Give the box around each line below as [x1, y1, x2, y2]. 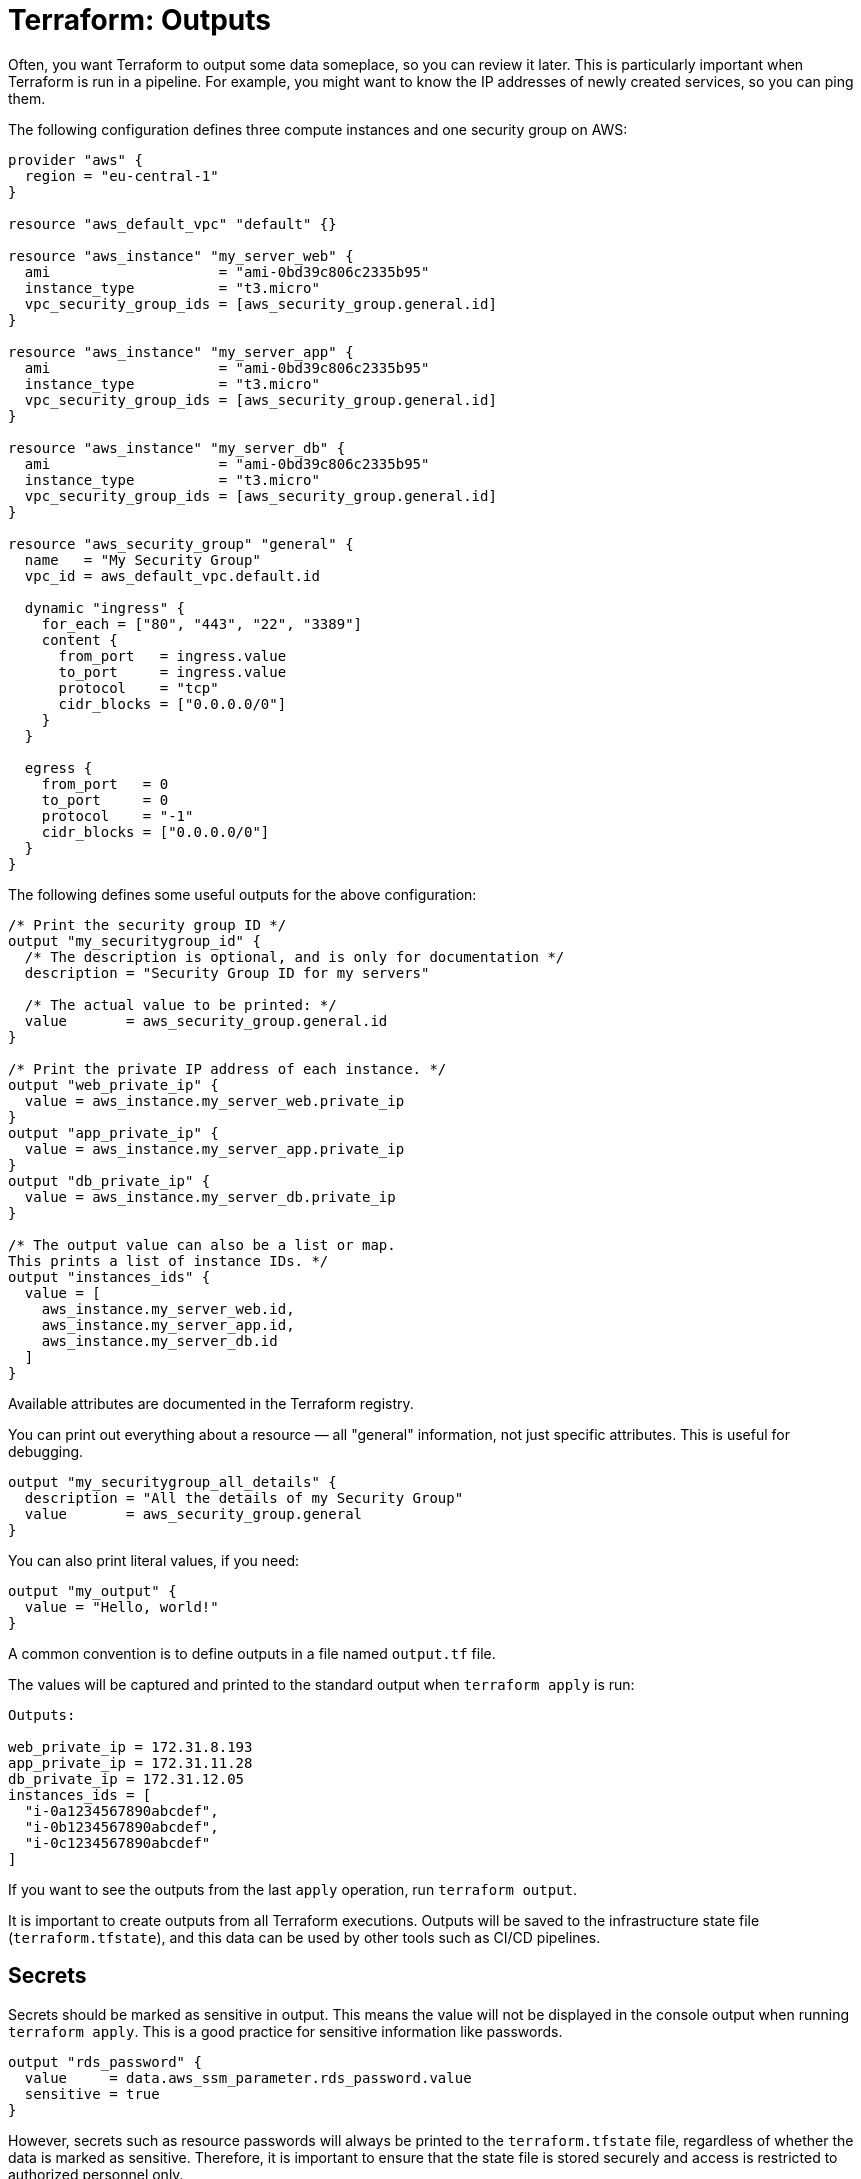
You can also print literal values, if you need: [8, 1551, 299, 1569]
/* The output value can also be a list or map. [8, 1236, 396, 1253]
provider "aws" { [8, 151, 143, 168]
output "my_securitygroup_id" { [8, 932, 261, 949]
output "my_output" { [8, 1582, 177, 1599]
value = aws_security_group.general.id [24, 1012, 388, 1029]
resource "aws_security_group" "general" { [8, 535, 354, 552]
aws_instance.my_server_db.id [41, 1332, 278, 1349]
